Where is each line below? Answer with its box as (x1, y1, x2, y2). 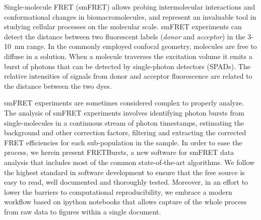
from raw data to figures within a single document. (4, 206, 161, 216)
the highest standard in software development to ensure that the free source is (4, 167, 245, 177)
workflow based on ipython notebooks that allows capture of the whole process (4, 196, 247, 207)
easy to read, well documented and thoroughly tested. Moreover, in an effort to (4, 177, 248, 187)
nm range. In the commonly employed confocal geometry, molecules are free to (14, 41, 257, 51)
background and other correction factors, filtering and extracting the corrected (4, 127, 246, 138)
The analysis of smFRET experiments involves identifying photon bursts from (4, 107, 244, 118)
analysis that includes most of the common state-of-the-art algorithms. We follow (4, 156, 255, 167)
